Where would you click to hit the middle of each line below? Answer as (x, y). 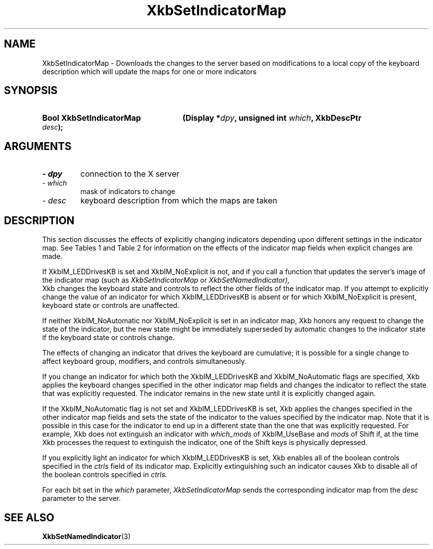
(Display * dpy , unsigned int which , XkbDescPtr (272, 118)
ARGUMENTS (38, 146)
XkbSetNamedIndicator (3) (87, 536)
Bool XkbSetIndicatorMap (92, 118)
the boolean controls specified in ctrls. (105, 475)
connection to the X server (130, 174)
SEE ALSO (29, 517)
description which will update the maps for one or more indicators (149, 71)
